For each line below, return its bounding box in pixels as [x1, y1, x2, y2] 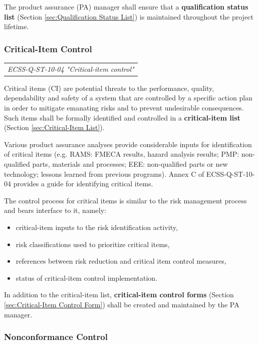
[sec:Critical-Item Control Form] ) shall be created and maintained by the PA [4, 299, 239, 309]
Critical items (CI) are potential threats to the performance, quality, [4, 82, 214, 93]
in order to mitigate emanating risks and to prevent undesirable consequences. [4, 102, 244, 113]
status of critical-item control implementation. [16, 272, 157, 283]
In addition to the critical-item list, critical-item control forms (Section [4, 289, 234, 300]
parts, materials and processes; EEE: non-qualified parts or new [32, 159, 228, 169]
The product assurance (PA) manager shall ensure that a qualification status [4, 2, 248, 12]
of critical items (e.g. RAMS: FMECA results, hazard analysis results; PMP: [4, 149, 239, 159]
